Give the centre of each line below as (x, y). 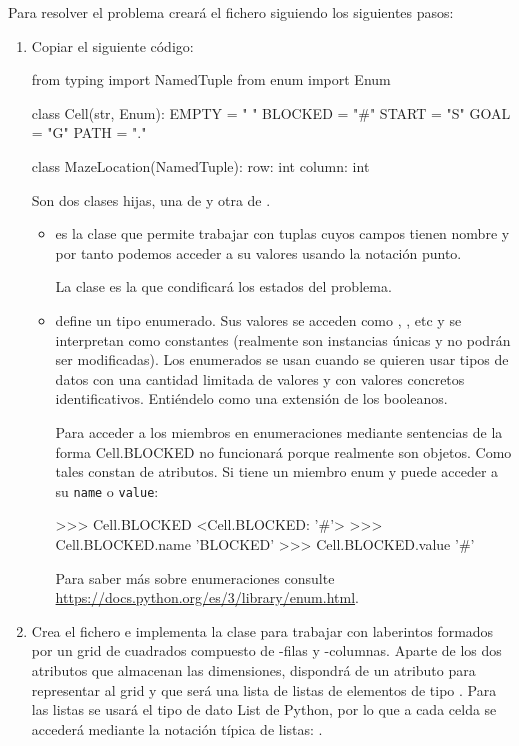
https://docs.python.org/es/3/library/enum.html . (207, 597)
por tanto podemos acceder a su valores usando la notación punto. (258, 252)
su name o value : (107, 490)
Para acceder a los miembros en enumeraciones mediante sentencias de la (279, 431)
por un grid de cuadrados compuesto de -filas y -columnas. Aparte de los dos (266, 650)
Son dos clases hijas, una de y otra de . (151, 199)
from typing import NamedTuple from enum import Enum (211, 79)
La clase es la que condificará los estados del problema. (223, 286)
